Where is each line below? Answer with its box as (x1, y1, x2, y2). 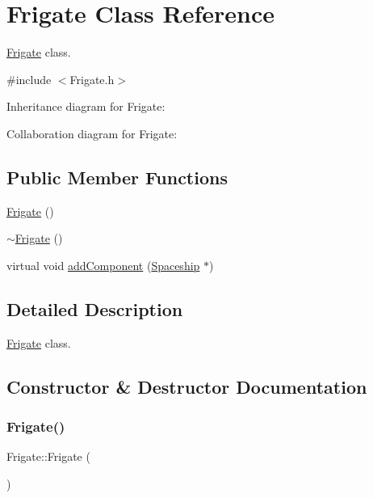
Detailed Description (6, 296, 183, 321)
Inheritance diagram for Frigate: (6, 98, 166, 115)
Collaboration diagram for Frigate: (6, 124, 178, 141)
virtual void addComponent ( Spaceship (6, 256, 200, 273)
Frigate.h (69, 70, 115, 87)
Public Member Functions (6, 164, 228, 189)
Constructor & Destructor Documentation (6, 373, 367, 399)
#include (6, 70, 52, 87)
